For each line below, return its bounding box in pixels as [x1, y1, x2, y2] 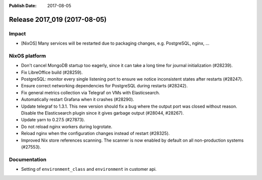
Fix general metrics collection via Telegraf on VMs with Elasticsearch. [21, 90, 160, 96]
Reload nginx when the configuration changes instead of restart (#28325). [21, 131, 170, 136]
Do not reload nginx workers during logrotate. [21, 124, 113, 130]
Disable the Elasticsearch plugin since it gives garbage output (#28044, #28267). [21, 110, 184, 116]
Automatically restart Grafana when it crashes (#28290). [21, 97, 134, 102]
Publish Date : [9, 3, 37, 8]
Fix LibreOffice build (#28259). [21, 69, 83, 75]
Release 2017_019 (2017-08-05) [9, 15, 107, 24]
